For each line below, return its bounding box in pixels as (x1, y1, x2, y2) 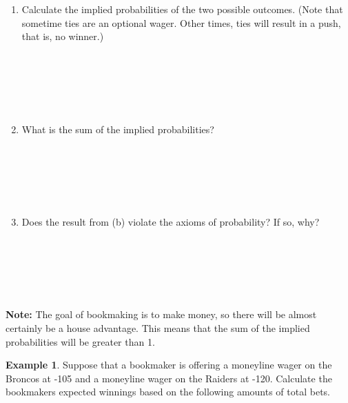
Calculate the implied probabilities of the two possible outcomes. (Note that (21, 2, 343, 16)
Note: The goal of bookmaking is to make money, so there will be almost (6, 307, 317, 322)
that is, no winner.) (21, 29, 104, 43)
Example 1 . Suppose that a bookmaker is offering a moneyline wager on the (6, 357, 332, 372)
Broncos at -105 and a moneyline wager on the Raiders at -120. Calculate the (6, 371, 332, 385)
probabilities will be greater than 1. (6, 334, 155, 348)
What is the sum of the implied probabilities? (21, 121, 214, 136)
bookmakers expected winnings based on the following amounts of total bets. (6, 384, 330, 399)
